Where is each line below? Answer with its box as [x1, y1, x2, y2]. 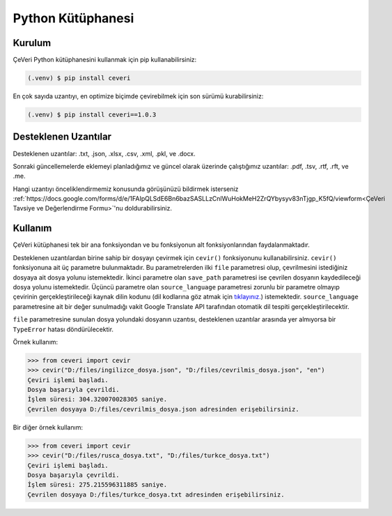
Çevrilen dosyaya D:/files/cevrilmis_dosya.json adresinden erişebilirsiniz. [27, 405, 299, 413]
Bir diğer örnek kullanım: [13, 423, 84, 432]
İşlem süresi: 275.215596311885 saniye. [27, 481, 167, 489]
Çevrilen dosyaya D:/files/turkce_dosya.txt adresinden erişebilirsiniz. [27, 490, 285, 499]
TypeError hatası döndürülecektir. [13, 325, 114, 333]
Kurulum [13, 37, 52, 49]
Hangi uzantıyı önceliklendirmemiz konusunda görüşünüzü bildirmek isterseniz [13, 185, 239, 193]
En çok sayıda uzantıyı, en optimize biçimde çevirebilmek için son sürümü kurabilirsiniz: [13, 92, 264, 100]
